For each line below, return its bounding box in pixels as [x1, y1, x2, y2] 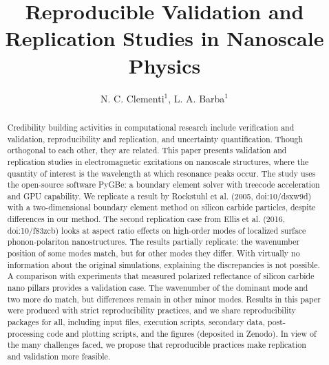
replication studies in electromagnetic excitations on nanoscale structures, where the [7, 155, 309, 167]
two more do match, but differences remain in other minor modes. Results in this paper [7, 293, 321, 305]
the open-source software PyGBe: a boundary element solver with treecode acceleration [7, 179, 320, 190]
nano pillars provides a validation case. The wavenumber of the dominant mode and [7, 282, 308, 294]
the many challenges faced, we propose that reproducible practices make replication [7, 339, 306, 351]
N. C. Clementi [100, 91, 164, 105]
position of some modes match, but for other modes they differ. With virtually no [7, 247, 300, 259]
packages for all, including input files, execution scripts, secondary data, [7, 316, 265, 328]
